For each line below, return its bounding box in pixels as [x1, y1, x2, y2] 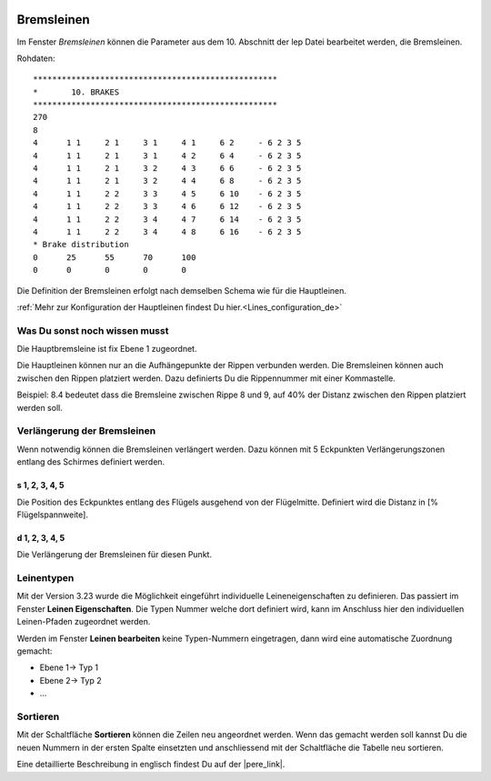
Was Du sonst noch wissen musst [16, 324, 169, 336]
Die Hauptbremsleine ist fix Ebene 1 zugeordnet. [16, 344, 197, 355]
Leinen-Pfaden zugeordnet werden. [16, 616, 151, 627]
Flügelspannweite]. [16, 509, 88, 520]
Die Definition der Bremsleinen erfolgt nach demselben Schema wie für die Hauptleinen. [16, 285, 347, 295]
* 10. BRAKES [33, 86, 120, 97]
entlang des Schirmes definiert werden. [16, 456, 165, 467]
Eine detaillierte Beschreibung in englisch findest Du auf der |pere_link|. [16, 759, 286, 770]
